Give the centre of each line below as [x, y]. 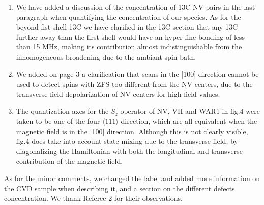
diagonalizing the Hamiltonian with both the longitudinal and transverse [129, 151]
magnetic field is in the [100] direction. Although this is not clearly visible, [132, 131]
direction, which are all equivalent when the [189, 121]
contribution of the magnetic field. [69, 161]
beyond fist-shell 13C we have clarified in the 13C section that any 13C [127, 27]
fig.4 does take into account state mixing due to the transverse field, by [127, 141]
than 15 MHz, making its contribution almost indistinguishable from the [129, 47]
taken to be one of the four [58, 121]
